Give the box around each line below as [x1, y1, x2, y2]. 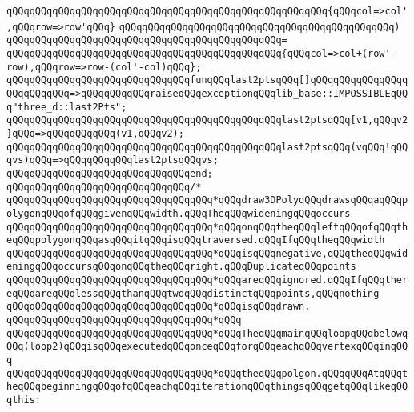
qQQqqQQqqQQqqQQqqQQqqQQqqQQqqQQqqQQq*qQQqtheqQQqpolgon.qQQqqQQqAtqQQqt [6, 367, 408, 379]
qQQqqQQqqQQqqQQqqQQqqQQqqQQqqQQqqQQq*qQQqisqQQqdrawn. [6, 301, 311, 313]
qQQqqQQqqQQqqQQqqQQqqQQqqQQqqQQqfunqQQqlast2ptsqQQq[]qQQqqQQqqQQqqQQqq [6, 74, 408, 86]
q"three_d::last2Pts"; [6, 101, 127, 113]
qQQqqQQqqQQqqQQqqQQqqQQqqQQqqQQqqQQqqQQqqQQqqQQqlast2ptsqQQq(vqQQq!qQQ [6, 141, 408, 153]
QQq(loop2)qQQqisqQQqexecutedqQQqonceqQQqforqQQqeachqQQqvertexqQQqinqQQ [6, 341, 408, 353]
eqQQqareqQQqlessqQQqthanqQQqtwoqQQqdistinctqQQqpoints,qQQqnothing [6, 287, 380, 299]
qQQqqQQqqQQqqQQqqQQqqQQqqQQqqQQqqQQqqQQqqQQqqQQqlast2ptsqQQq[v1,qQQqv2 [6, 114, 408, 126]
